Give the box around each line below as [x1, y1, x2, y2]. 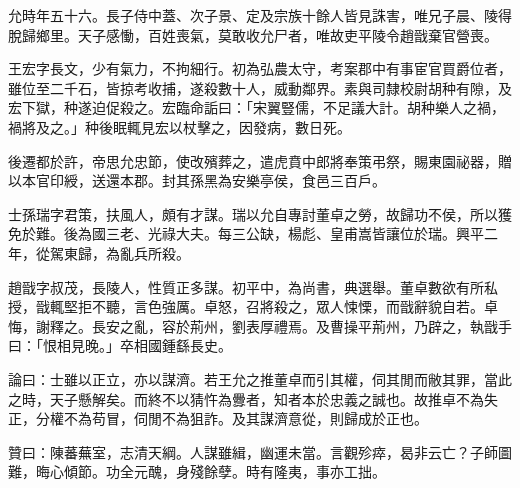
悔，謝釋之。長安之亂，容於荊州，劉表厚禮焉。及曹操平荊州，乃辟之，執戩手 [8, 315, 512, 336]
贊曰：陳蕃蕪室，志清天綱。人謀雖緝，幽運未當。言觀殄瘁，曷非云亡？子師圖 [8, 441, 512, 462]
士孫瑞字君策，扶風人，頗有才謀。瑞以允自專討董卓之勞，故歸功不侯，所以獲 [8, 203, 512, 224]
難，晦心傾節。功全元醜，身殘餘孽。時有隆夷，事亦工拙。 [8, 461, 386, 482]
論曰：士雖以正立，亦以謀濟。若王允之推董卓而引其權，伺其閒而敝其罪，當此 [8, 368, 512, 389]
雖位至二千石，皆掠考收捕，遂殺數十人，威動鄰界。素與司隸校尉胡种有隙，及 [8, 77, 512, 98]
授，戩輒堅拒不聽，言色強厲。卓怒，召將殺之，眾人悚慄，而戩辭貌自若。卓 [8, 296, 498, 317]
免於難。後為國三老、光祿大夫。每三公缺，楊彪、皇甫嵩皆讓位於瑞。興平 [8, 223, 484, 244]
